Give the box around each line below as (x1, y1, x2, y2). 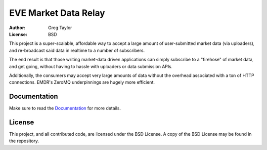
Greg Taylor (48, 25, 72, 31)
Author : (9, 25, 26, 31)
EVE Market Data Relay (9, 7, 105, 18)
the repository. (9, 138, 39, 144)
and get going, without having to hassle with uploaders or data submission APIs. (9, 63, 173, 69)
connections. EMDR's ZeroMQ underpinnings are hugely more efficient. (9, 79, 155, 85)
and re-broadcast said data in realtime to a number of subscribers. (9, 47, 145, 53)
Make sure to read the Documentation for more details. (9, 105, 121, 111)
